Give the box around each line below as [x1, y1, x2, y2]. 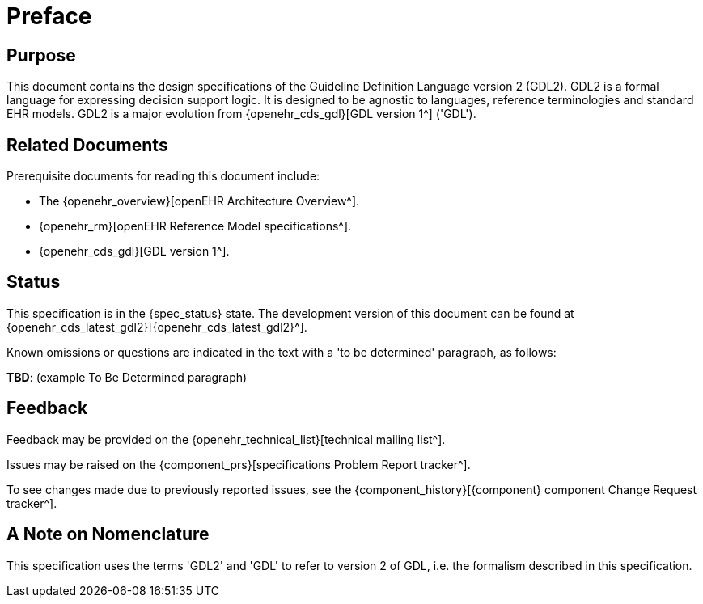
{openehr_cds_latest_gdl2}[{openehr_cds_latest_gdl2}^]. [6, 319, 307, 334]
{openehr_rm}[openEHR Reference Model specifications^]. [39, 219, 352, 234]
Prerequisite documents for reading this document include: [6, 169, 320, 184]
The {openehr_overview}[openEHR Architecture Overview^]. [39, 194, 360, 209]
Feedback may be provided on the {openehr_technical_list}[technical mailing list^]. [6, 432, 446, 446]
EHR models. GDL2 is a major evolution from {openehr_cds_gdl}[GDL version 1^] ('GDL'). [6, 107, 476, 121]
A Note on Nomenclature [6, 524, 210, 545]
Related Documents [6, 134, 168, 155]
